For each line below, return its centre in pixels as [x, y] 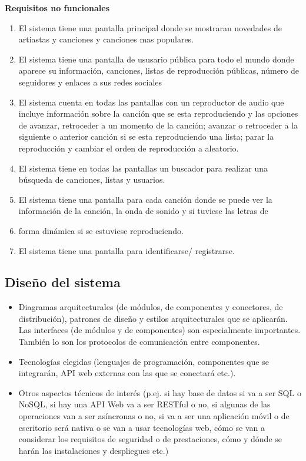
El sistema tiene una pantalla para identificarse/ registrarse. [127, 250]
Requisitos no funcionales [57, 8]
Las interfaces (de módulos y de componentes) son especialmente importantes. [159, 330]
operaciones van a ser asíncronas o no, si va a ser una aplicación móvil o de [154, 416]
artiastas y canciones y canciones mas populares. [106, 39]
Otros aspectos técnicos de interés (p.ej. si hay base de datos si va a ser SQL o [160, 392]
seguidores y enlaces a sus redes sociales [90, 82]
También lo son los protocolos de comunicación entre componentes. [139, 342]
